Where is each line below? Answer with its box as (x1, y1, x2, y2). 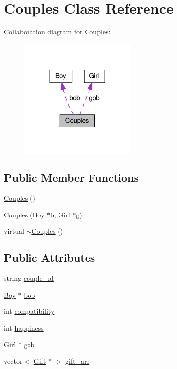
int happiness (4, 323, 44, 333)
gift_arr (65, 356, 90, 366)
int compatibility (4, 306, 55, 316)
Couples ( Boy (4, 209, 45, 219)
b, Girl (50, 209, 70, 219)
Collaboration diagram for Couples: (4, 27, 111, 37)
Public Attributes (4, 250, 95, 265)
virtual (4, 226, 24, 236)
